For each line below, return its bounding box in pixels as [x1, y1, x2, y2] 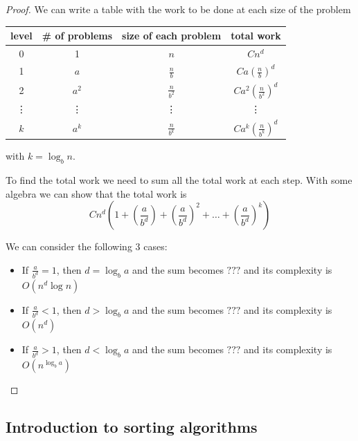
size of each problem [122, 28, 222, 43]
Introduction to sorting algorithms [6, 416, 258, 438]
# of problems [42, 28, 113, 43]
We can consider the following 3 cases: [6, 239, 168, 254]
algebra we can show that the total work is [6, 186, 187, 200]
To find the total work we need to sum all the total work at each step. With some [6, 172, 352, 187]
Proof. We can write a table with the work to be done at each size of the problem [6, 2, 351, 16]
